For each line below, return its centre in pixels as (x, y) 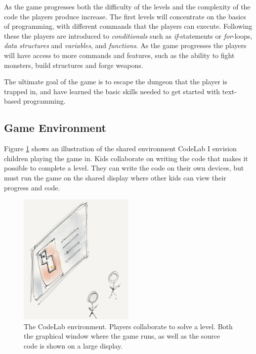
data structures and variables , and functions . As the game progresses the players (125, 45)
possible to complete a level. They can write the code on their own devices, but (124, 168)
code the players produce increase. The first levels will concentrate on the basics (125, 16)
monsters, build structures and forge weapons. (74, 65)
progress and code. (32, 187)
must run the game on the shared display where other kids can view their (115, 177)
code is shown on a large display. (73, 345)
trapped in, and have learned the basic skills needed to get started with (112, 91)
